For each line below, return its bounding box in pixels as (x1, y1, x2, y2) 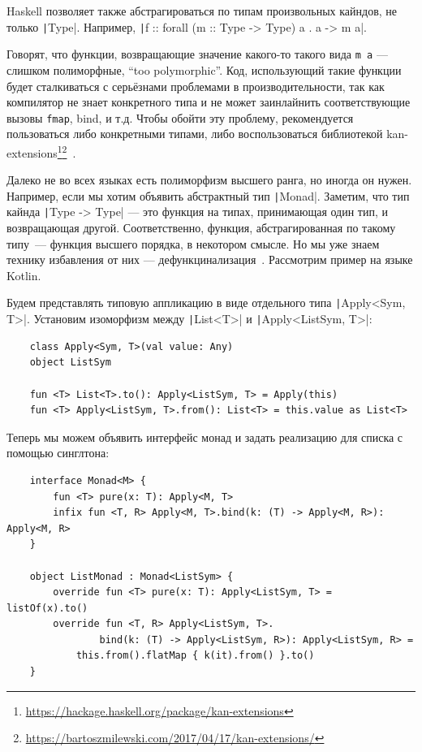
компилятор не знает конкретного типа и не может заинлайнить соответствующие (6, 93, 411, 110)
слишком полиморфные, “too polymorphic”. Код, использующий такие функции (6, 61, 402, 78)
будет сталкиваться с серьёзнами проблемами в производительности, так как (6, 77, 385, 94)
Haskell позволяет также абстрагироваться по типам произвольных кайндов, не (6, 2, 398, 19)
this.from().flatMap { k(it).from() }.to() (75, 650, 315, 662)
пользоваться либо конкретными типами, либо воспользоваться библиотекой (6, 125, 383, 142)
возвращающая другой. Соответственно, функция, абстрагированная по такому (6, 219, 396, 236)
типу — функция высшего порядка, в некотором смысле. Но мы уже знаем (6, 235, 380, 252)
